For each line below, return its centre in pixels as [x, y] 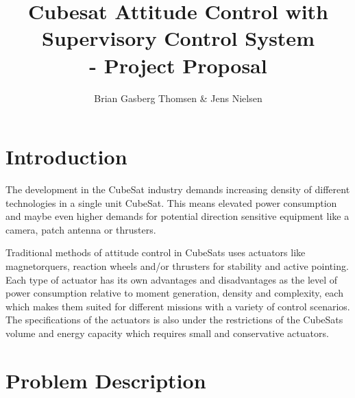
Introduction [66, 157]
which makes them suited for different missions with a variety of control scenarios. [178, 306]
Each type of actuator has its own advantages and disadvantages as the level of [172, 279]
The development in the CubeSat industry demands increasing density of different [178, 189]
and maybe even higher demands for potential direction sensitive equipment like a [177, 216]
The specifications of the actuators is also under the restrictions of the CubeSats [174, 320]
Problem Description [106, 380]
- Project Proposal [178, 65]
